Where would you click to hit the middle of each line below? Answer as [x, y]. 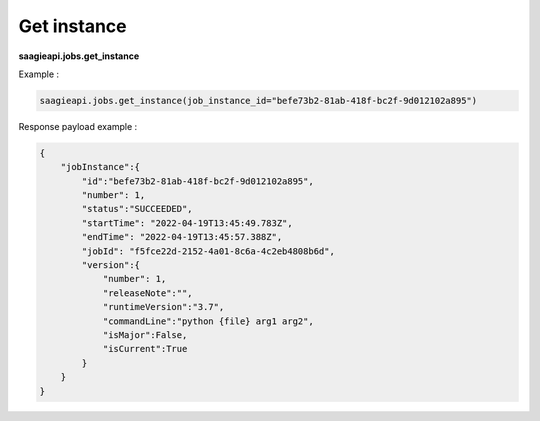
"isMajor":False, [145, 334]
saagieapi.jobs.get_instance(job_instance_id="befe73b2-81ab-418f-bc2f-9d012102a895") [258, 100]
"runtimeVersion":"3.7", [163, 307]
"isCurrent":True [145, 349]
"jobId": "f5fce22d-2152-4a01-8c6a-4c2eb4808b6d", [208, 251]
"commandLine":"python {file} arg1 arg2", [208, 321]
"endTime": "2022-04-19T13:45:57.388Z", [182, 237]
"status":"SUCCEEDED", [137, 209]
